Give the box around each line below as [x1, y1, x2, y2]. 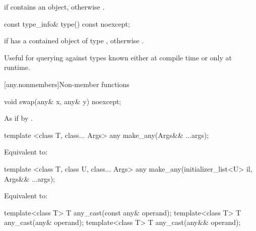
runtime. [4, 62, 30, 72]
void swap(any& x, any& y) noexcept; [4, 96, 121, 106]
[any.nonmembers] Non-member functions [4, 79, 130, 89]
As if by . [4, 113, 33, 123]
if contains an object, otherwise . [4, 2, 105, 12]
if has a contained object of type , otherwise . [4, 35, 144, 46]
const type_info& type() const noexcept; [4, 18, 130, 29]
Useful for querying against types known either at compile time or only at [4, 52, 232, 62]
